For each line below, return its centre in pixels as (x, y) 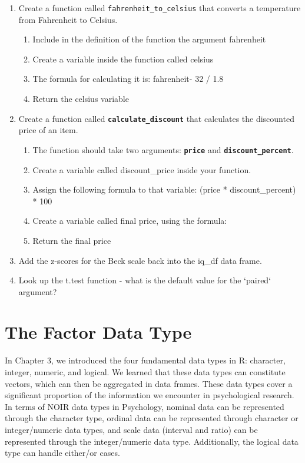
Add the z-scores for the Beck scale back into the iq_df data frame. (140, 260)
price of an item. (48, 130)
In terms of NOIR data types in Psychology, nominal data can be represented (145, 406)
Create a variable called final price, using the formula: (130, 221)
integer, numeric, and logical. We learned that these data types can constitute (145, 372)
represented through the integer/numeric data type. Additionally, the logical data (152, 441)
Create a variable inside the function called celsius (123, 59)
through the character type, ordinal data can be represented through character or (152, 418)
